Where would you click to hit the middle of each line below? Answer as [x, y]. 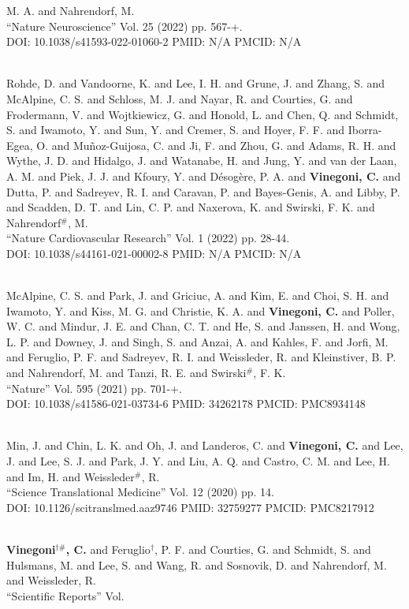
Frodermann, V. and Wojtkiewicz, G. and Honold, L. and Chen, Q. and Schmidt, [203, 114]
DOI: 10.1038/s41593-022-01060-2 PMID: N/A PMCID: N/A [154, 41]
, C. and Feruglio [108, 549]
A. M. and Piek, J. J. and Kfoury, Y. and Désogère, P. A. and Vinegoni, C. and [204, 176]
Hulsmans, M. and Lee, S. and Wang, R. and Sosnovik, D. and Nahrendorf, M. [197, 564]
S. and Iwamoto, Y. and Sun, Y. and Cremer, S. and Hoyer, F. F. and [176, 130]
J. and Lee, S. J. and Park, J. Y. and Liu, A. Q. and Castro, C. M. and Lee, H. [198, 461]
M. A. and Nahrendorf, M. [71, 10]
